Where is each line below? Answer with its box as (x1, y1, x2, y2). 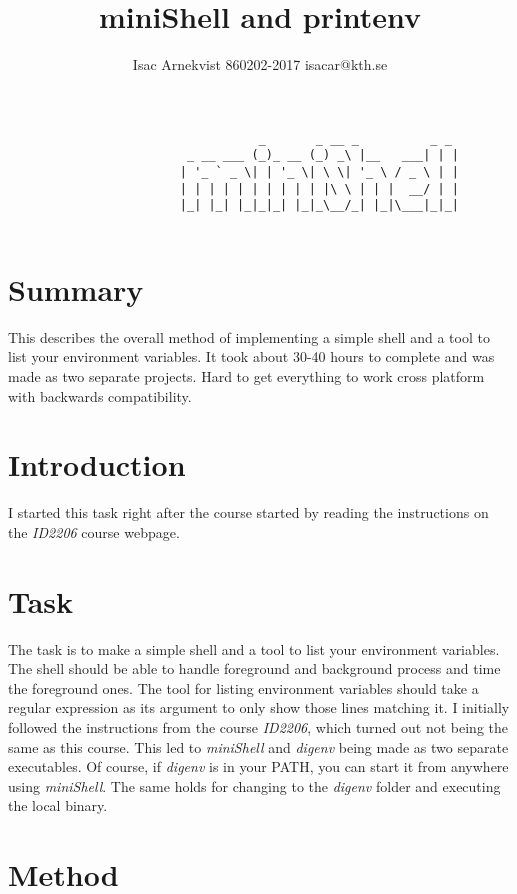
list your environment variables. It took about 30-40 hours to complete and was (8, 346, 495, 367)
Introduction (8, 444, 186, 485)
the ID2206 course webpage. (8, 521, 180, 542)
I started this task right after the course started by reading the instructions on (8, 502, 489, 523)
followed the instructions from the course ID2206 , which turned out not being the (8, 716, 509, 737)
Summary (8, 268, 144, 309)
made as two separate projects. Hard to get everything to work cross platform (8, 365, 485, 386)
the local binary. (8, 795, 108, 816)
